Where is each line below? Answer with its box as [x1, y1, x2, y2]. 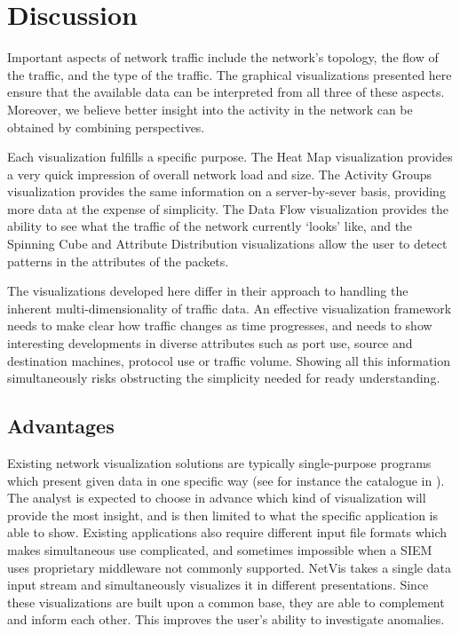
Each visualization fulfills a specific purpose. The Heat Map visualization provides [7, 147, 453, 166]
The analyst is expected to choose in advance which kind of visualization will [7, 488, 426, 507]
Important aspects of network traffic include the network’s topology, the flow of [7, 48, 439, 67]
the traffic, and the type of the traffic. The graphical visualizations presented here [7, 65, 452, 83]
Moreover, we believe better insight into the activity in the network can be [7, 99, 413, 118]
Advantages [7, 412, 115, 440]
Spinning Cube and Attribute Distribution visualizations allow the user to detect [7, 234, 448, 253]
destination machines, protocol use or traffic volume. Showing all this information [7, 351, 451, 369]
